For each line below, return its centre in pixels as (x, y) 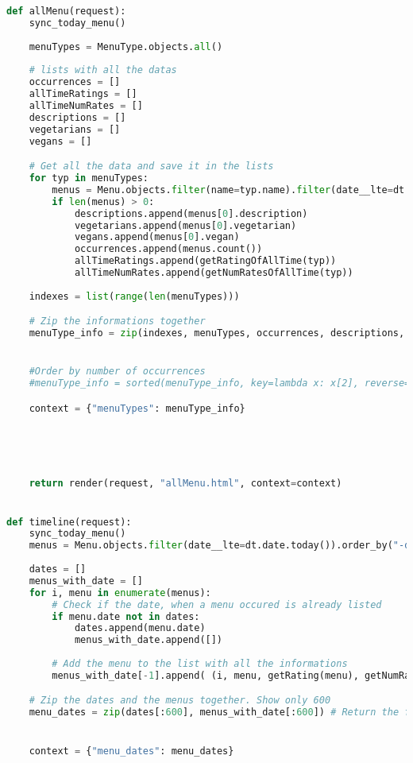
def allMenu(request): (66, 11)
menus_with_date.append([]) (149, 640)
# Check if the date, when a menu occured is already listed (217, 604)
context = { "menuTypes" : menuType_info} (137, 408)
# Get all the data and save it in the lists (151, 167)
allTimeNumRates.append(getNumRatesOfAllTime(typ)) (214, 273)
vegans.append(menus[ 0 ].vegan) (157, 237)
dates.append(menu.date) (140, 628)
